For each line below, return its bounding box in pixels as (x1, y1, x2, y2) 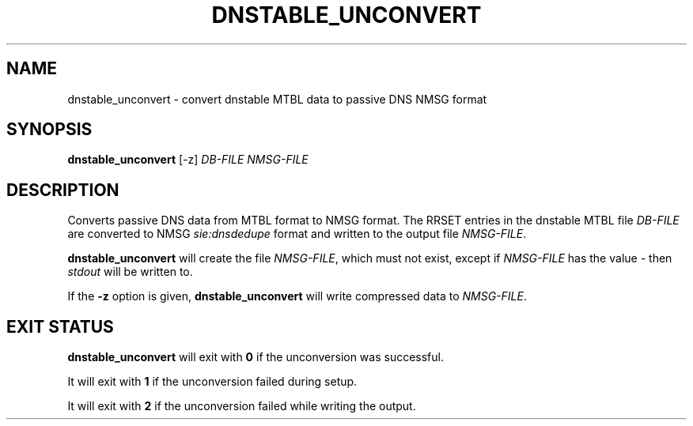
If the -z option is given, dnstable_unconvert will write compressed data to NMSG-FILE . (67, 289, 527, 303)
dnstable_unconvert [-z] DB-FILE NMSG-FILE (67, 153, 309, 167)
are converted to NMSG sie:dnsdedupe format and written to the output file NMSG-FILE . (67, 227, 527, 241)
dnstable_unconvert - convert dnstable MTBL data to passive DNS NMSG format (67, 92, 487, 106)
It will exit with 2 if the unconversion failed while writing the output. (67, 399, 416, 413)
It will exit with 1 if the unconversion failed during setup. (67, 375, 358, 389)
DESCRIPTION (6, 179, 119, 200)
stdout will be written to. (67, 265, 193, 279)
